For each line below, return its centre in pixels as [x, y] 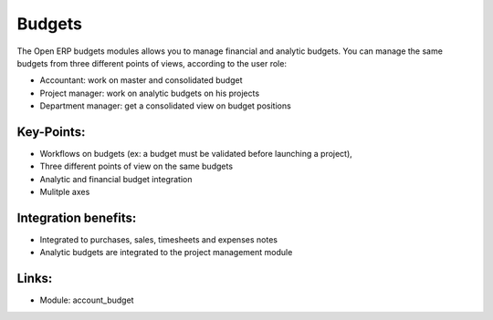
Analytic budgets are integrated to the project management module [166, 253]
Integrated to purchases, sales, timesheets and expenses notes [159, 240]
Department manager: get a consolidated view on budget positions [165, 106]
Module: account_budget [87, 300]
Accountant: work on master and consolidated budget [141, 80]
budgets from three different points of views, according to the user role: [152, 63]
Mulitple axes [65, 192]
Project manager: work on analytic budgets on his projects [150, 93]
